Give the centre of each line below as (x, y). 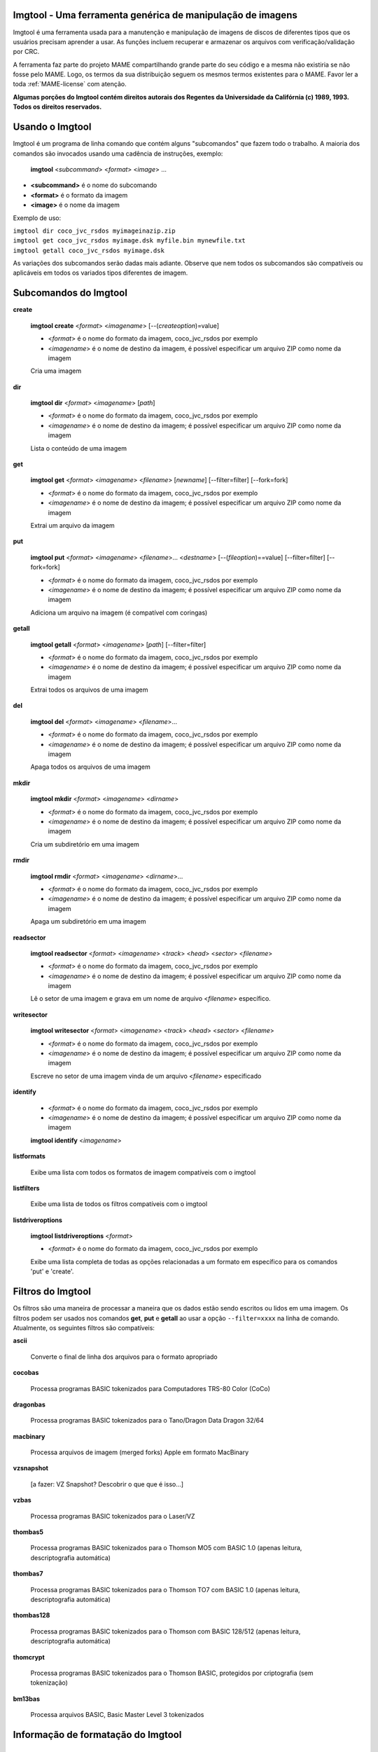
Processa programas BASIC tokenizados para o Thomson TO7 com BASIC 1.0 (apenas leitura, (165, 1589)
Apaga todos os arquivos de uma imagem (90, 767)
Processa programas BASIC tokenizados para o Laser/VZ (113, 1516)
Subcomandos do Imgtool (70, 293)
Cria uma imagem (56, 371)
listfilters (26, 1188)
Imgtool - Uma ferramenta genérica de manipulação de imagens (155, 15)
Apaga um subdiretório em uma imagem (88, 922)
